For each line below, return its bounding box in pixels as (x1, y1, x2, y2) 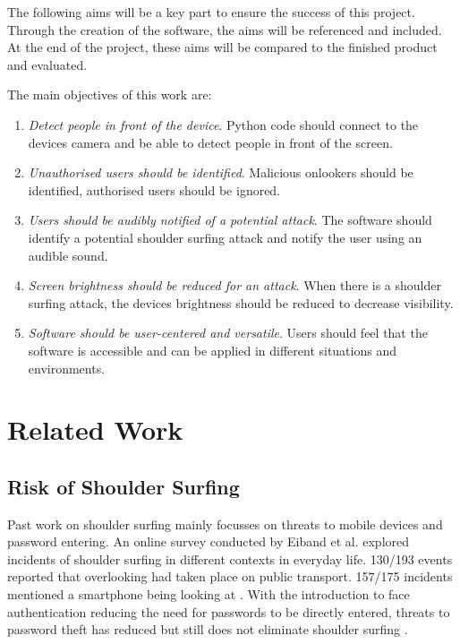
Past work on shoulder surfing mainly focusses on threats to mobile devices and (7, 514, 443, 533)
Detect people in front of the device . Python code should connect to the (28, 115, 419, 133)
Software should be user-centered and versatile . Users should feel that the (28, 323, 428, 342)
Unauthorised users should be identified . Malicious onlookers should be (28, 163, 413, 182)
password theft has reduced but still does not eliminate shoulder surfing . (7, 620, 408, 639)
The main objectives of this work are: (7, 85, 212, 104)
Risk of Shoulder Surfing (7, 472, 240, 500)
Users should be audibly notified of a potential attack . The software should (28, 210, 432, 229)
